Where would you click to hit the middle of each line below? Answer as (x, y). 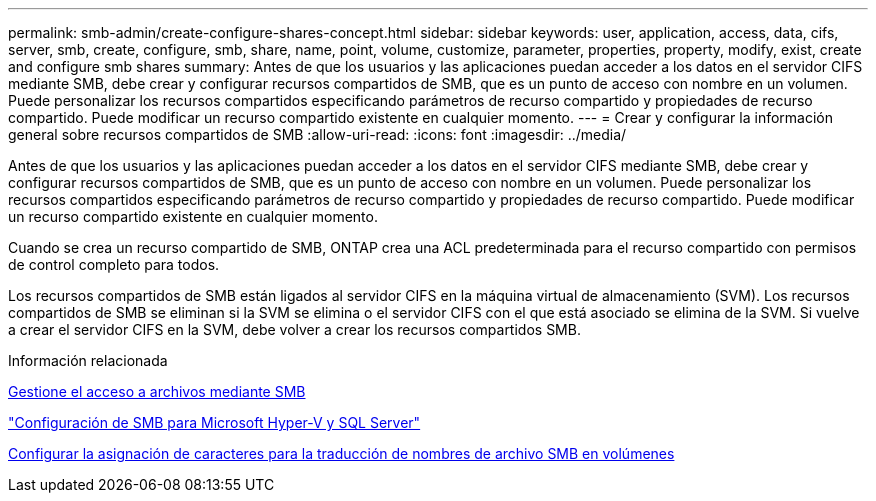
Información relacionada (88, 360)
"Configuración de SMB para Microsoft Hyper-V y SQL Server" (214, 422)
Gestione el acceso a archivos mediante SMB (157, 391)
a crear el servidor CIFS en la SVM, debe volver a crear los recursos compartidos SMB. (294, 329)
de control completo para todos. (114, 264)
